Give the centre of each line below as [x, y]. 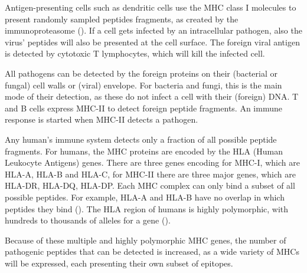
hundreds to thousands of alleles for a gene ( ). [88, 220]
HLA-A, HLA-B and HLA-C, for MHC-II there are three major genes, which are [150, 174]
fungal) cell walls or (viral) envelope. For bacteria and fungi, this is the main [143, 85]
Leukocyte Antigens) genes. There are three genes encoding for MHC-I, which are [152, 162]
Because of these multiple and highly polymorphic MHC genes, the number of [146, 240]
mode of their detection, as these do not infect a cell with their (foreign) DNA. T [152, 96]
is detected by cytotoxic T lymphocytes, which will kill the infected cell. [135, 53]
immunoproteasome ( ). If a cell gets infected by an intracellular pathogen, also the [153, 30]
